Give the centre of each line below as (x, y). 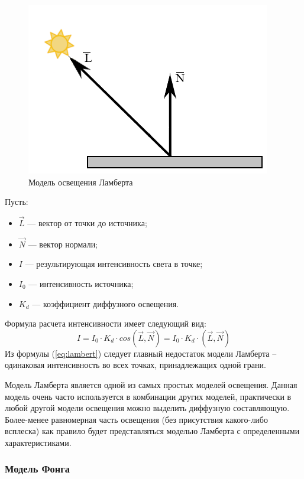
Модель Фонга (37, 469)
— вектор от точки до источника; (87, 223)
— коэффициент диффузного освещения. (106, 303)
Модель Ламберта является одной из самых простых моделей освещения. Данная (151, 384)
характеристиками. (38, 442)
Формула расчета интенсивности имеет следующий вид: (106, 323)
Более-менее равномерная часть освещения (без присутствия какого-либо (136, 419)
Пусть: (17, 202)
